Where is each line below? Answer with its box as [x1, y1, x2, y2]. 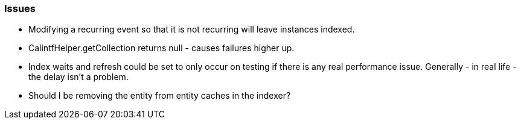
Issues [4, 2, 36, 14]
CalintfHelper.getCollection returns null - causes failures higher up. [28, 43, 295, 54]
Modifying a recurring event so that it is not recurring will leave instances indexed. [28, 24, 355, 35]
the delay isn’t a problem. [28, 72, 129, 82]
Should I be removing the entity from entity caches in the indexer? [28, 90, 291, 101]
